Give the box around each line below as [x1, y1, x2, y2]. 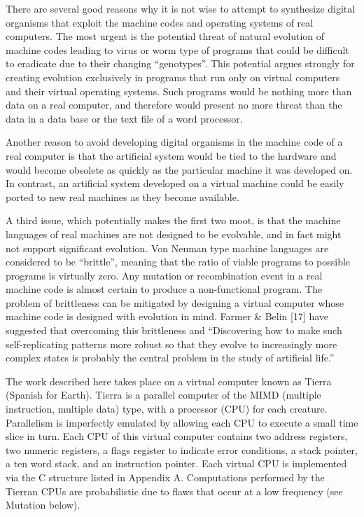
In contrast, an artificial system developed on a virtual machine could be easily [6, 176, 344, 191]
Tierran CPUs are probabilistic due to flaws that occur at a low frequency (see [6, 483, 343, 498]
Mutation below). [6, 497, 80, 512]
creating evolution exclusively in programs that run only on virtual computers [6, 69, 340, 84]
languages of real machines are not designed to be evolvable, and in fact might [6, 226, 342, 241]
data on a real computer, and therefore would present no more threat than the [6, 97, 342, 112]
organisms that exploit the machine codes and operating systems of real [6, 15, 314, 29]
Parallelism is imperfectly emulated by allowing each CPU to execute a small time [6, 415, 358, 429]
